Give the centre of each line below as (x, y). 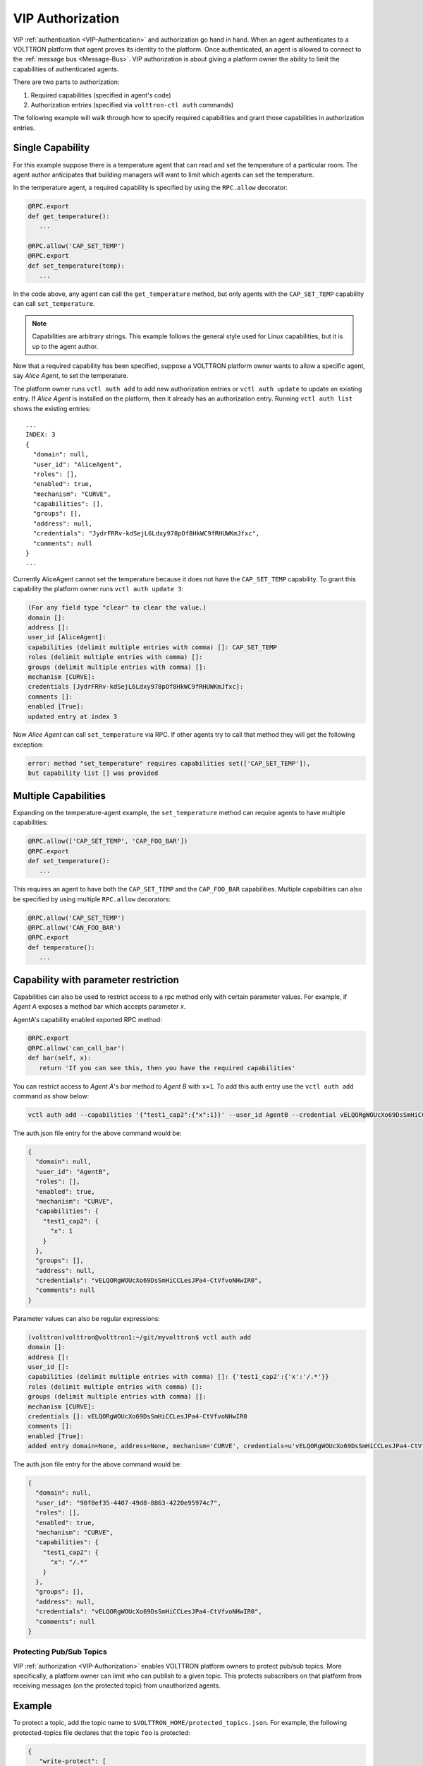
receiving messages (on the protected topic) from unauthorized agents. (117, 1685)
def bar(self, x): (60, 1058)
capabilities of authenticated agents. (66, 69)
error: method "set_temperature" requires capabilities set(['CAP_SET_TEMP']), (169, 763)
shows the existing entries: (52, 408)
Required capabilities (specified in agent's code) (101, 95)
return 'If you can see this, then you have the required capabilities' (167, 1068)
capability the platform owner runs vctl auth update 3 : (98, 589)
